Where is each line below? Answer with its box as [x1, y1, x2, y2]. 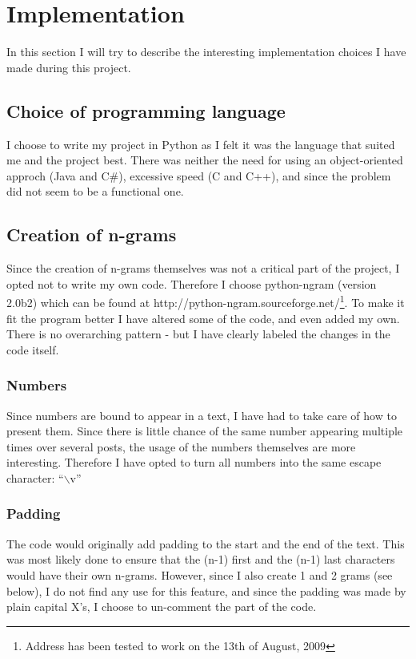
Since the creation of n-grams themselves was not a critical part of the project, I [6, 260, 400, 277]
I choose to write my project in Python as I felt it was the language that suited [6, 135, 395, 152]
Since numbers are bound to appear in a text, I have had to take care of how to [6, 406, 397, 423]
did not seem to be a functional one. [6, 183, 184, 200]
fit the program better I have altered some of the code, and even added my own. [6, 309, 400, 326]
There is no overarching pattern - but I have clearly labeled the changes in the [6, 325, 390, 342]
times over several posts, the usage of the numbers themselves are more [6, 438, 356, 455]
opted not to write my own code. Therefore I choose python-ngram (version [6, 275, 377, 292]
